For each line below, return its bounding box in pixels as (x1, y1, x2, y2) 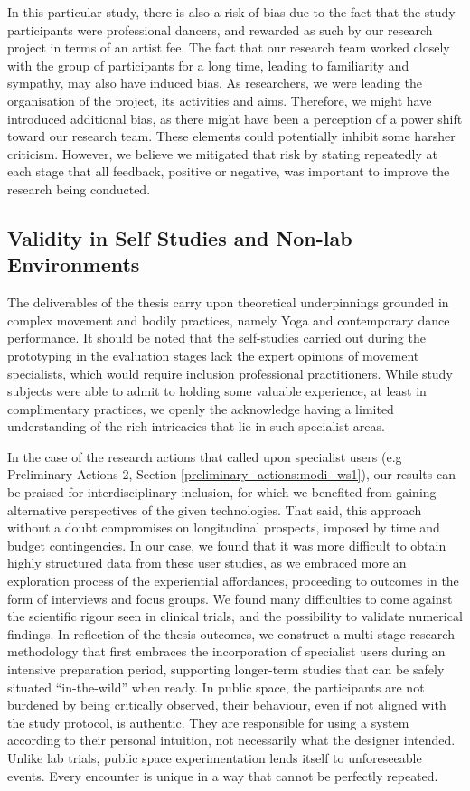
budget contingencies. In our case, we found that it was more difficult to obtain (7, 535, 446, 554)
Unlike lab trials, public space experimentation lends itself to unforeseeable (7, 748, 422, 767)
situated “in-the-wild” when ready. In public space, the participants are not (7, 677, 425, 696)
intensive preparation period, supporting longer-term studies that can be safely (7, 660, 445, 678)
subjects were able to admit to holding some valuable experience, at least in (7, 381, 427, 400)
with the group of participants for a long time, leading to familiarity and (7, 55, 409, 74)
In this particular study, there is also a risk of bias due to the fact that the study (7, 3, 456, 21)
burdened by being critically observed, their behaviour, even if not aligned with (7, 695, 446, 714)
